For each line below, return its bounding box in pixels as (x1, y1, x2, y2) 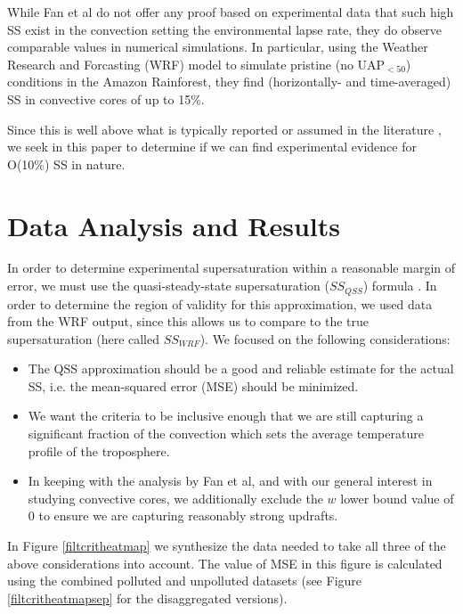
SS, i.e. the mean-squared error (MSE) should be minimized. (28, 376, 359, 395)
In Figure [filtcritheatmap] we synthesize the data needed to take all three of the (7, 536, 446, 555)
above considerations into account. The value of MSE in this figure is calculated (7, 553, 443, 572)
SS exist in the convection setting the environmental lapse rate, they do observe (7, 20, 443, 38)
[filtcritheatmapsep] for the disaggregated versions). (7, 588, 288, 607)
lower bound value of (340, 488, 454, 507)
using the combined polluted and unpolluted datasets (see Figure (7, 571, 362, 590)
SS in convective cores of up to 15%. (7, 89, 205, 108)
